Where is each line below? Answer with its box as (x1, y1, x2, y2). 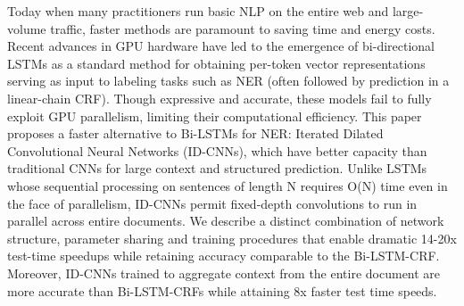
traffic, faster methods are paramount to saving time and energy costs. (50, 19, 435, 37)
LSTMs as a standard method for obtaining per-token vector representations (7, 54, 426, 72)
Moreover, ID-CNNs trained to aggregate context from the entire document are (7, 263, 441, 282)
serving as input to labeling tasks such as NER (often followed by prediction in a (7, 71, 450, 90)
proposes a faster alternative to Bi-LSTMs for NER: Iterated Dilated (7, 124, 384, 143)
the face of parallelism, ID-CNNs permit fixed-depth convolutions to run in (7, 194, 418, 212)
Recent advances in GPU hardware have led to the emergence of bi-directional (7, 37, 435, 55)
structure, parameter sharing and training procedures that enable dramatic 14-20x (7, 228, 457, 247)
